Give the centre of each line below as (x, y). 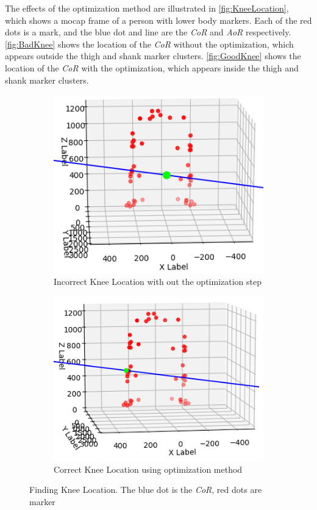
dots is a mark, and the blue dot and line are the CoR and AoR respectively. (148, 32)
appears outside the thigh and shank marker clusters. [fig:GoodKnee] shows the (153, 56)
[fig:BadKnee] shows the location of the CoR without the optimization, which (149, 44)
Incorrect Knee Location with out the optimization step (158, 282)
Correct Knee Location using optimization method (148, 469)
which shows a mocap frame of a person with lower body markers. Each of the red (158, 20)
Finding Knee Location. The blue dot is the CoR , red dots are (146, 490)
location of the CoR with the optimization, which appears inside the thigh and (152, 67)
